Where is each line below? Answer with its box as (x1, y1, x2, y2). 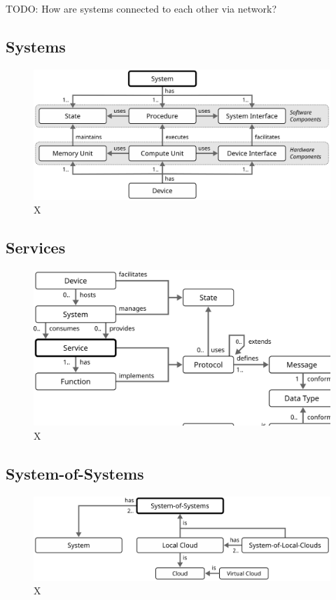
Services (6, 237, 66, 258)
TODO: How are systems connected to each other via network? (6, 1, 277, 15)
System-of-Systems (6, 462, 144, 484)
